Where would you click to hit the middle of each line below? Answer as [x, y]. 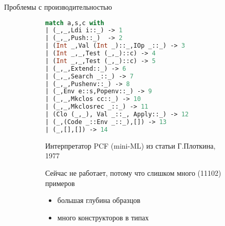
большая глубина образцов [99, 200]
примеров [60, 183]
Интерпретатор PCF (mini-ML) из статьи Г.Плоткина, [130, 145]
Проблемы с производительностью [58, 7]
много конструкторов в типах [103, 217]
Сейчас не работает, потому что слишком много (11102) [133, 172]
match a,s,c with [75, 23]
